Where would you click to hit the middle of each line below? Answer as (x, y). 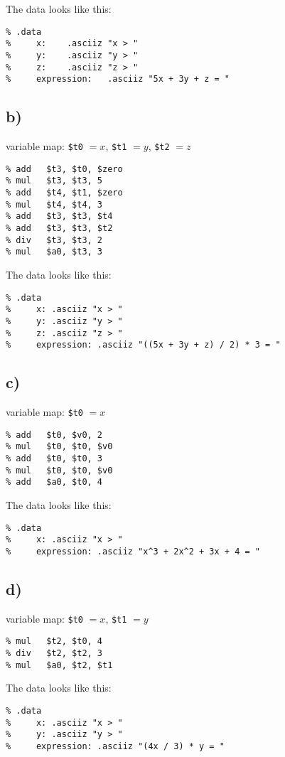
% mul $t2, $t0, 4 (54, 641)
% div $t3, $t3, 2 (54, 240)
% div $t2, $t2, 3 (54, 654)
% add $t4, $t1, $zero (64, 193)
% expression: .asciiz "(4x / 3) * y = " (115, 746)
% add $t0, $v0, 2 (54, 435)
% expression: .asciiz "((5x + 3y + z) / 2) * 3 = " (143, 345)
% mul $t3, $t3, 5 (54, 181)
